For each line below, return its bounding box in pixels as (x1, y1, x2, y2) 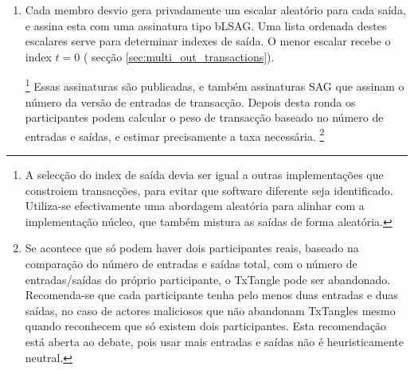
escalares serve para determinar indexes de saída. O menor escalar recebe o (25, 33, 391, 49)
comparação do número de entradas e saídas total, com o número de (25, 255, 357, 272)
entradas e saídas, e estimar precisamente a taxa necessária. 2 (25, 125, 325, 144)
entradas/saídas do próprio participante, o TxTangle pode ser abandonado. (25, 271, 391, 287)
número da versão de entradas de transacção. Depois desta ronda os (25, 93, 356, 110)
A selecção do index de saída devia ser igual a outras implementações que (25, 166, 384, 183)
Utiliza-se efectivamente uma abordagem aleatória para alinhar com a (25, 197, 365, 214)
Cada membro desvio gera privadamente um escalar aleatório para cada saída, (25, 2, 406, 18)
